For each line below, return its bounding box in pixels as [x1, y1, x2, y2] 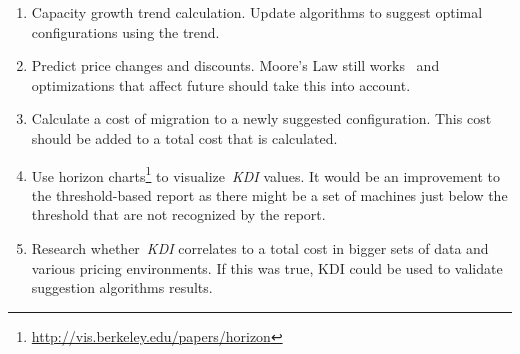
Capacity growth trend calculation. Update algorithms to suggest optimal [31, 2, 483, 22]
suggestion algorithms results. [31, 277, 213, 298]
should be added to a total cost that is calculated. [31, 127, 338, 148]
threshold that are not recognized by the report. [31, 204, 326, 225]
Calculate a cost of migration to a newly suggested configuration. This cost [31, 108, 492, 129]
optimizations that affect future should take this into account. [31, 74, 411, 95]
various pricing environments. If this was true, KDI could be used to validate [31, 257, 503, 278]
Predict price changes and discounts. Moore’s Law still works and [31, 55, 440, 76]
